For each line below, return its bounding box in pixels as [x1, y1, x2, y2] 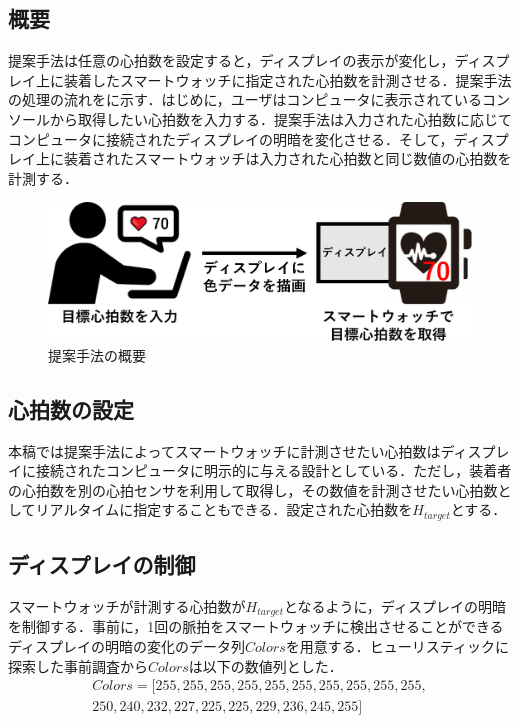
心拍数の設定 [8, 393, 134, 424]
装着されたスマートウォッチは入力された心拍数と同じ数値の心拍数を [63, 148, 512, 169]
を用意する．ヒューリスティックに [285, 636, 509, 657]
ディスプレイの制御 [8, 549, 196, 580]
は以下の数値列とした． [188, 655, 343, 676]
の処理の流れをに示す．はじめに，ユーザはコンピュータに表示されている [8, 89, 483, 110]
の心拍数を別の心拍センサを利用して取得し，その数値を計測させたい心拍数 [8, 479, 498, 500]
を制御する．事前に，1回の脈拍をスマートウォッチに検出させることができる [8, 616, 504, 637]
